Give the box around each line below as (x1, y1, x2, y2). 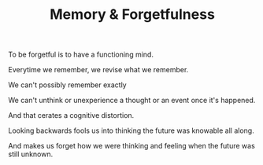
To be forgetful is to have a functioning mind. (8, 49, 154, 60)
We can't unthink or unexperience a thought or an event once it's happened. (8, 96, 256, 105)
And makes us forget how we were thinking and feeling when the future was (8, 141, 256, 151)
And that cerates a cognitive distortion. (8, 111, 135, 120)
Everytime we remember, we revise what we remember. (8, 65, 189, 75)
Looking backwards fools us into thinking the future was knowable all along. (8, 126, 254, 135)
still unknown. (8, 149, 54, 159)
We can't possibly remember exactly (8, 80, 128, 90)
